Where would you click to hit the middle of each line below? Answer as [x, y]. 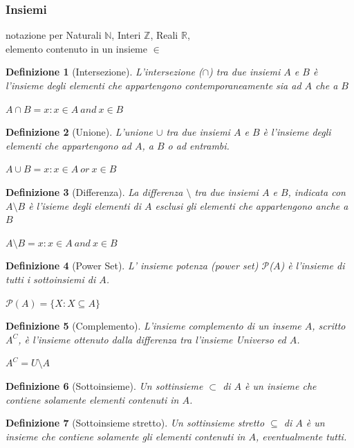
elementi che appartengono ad [68, 145]
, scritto [329, 326]
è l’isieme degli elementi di [85, 205]
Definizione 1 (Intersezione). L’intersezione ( [104, 72]
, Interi [126, 35]
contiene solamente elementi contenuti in [92, 399]
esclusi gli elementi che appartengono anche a [252, 205]
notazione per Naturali [54, 35]
